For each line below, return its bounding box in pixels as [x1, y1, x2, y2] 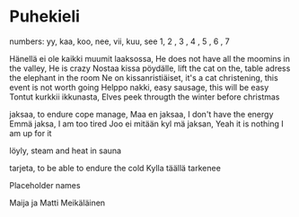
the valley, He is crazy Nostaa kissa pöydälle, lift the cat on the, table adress [9, 63, 291, 74]
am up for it [9, 127, 52, 138]
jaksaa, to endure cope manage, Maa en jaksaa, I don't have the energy [9, 108, 274, 119]
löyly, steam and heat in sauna [9, 145, 122, 156]
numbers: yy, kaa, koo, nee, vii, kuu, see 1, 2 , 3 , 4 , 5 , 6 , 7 [9, 36, 231, 47]
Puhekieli [9, 6, 81, 27]
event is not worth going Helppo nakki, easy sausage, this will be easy [9, 82, 269, 92]
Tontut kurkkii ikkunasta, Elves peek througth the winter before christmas [9, 91, 280, 102]
